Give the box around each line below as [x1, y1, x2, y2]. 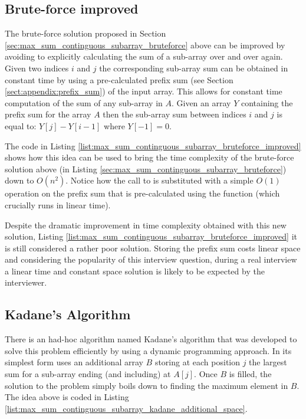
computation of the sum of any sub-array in [5, 96, 163, 109]
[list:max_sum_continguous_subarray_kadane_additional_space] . [5, 402, 248, 414]
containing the [241, 96, 293, 109]
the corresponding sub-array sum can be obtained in [99, 61, 288, 74]
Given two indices [5, 61, 69, 74]
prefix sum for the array [5, 108, 91, 120]
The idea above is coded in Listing [5, 391, 129, 403]
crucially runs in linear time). [5, 198, 111, 211]
